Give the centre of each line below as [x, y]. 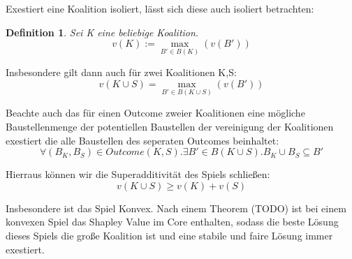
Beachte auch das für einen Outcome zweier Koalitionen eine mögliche [155, 113]
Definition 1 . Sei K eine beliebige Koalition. [102, 32]
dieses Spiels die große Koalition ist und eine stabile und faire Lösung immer [169, 235]
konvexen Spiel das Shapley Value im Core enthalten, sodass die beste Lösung [172, 222]
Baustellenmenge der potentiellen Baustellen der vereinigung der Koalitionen [170, 126]
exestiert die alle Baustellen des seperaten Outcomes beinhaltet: [142, 140]
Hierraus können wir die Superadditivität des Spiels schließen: [138, 174]
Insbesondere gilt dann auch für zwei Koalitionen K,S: [121, 72]
